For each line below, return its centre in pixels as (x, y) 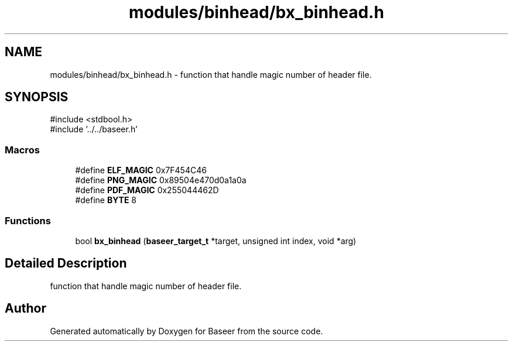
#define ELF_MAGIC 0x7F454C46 (141, 170)
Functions (28, 220)
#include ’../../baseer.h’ (94, 129)
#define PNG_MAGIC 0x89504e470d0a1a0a (161, 180)
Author (25, 309)
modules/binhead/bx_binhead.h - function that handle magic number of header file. (211, 74)
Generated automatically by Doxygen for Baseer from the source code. (187, 331)
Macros (22, 150)
